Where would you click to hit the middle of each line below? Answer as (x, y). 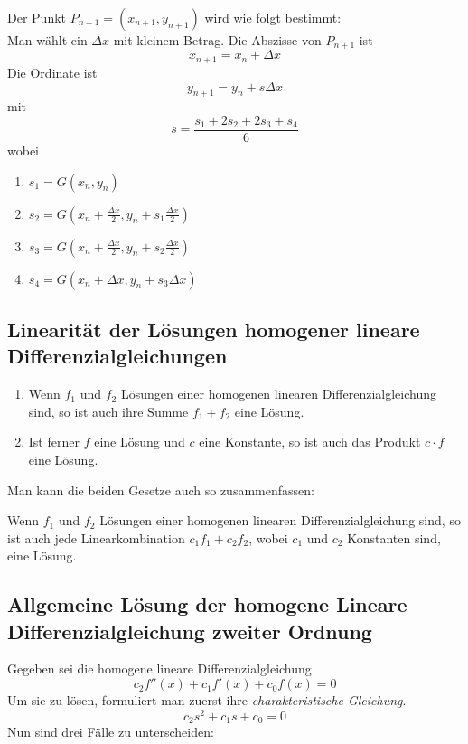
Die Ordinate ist (52, 72)
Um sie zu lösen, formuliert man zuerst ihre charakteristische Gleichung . (207, 700)
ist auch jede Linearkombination (96, 537)
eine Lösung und (140, 442)
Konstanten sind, (394, 537)
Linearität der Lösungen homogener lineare (214, 329)
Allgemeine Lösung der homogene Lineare (207, 604)
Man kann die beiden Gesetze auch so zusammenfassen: (161, 490)
